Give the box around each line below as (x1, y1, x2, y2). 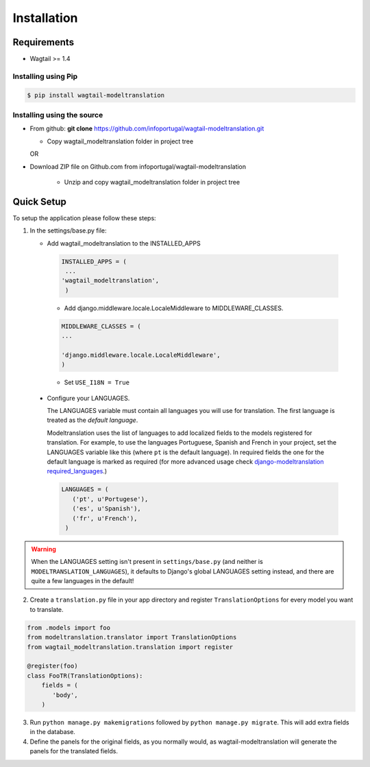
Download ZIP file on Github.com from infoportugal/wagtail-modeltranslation (29, 162, 247, 171)
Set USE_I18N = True (64, 378, 130, 387)
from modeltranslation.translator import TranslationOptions (27, 633, 237, 641)
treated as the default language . (47, 416, 138, 425)
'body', (52, 691, 78, 699)
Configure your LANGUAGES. (47, 394, 130, 402)
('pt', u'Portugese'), (72, 495, 149, 503)
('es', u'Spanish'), (72, 505, 142, 512)
